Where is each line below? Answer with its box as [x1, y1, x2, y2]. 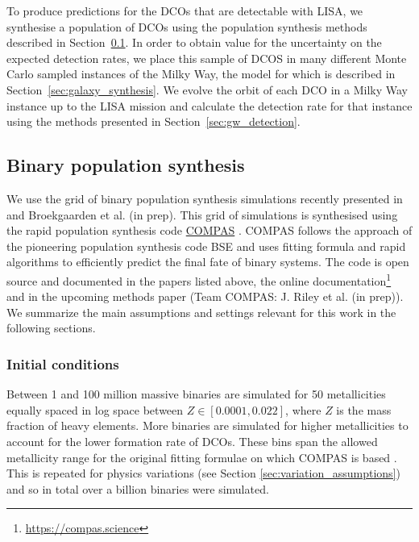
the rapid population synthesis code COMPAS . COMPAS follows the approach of [6, 222, 413, 239]
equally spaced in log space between [6, 401, 184, 418]
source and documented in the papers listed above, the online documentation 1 [6, 269, 392, 289]
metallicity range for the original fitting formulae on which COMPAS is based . [6, 448, 397, 465]
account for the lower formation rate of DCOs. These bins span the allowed [6, 432, 378, 449]
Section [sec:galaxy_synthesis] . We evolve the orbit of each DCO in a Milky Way [6, 81, 408, 98]
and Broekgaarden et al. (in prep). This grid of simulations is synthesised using [6, 206, 398, 223]
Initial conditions [6, 353, 119, 373]
